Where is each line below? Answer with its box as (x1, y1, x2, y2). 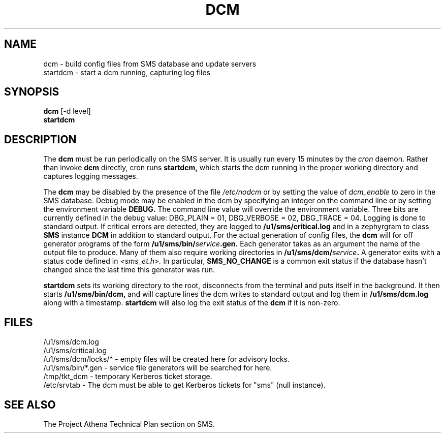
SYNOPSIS (4, 85, 59, 99)
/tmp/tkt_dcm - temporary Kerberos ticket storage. (43, 372, 212, 381)
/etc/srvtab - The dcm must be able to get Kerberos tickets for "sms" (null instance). (43, 381, 326, 390)
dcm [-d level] (43, 107, 91, 116)
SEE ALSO (4, 398, 56, 411)
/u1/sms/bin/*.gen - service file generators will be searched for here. (43, 363, 272, 372)
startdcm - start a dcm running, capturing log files (43, 68, 211, 77)
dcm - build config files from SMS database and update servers (43, 59, 257, 68)
